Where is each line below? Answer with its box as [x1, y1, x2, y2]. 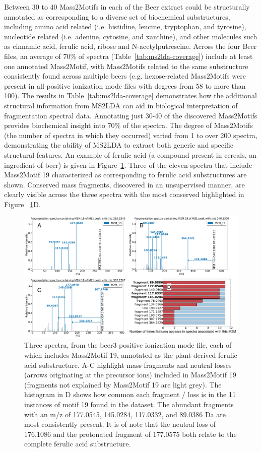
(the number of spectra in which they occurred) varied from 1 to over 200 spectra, [4, 130, 257, 140]
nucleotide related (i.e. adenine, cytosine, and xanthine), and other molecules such [4, 31, 257, 41]
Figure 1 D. [4, 199, 41, 209]
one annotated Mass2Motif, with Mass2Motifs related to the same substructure [4, 60, 248, 71]
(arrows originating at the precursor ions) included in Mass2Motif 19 [24, 369, 236, 380]
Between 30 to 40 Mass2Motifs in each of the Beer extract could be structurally [4, 2, 250, 12]
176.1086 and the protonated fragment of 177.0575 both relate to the [24, 428, 237, 439]
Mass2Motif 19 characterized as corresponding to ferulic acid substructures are [4, 169, 247, 180]
